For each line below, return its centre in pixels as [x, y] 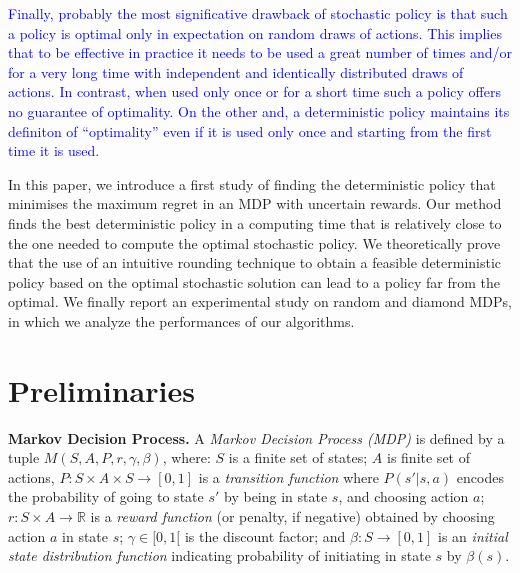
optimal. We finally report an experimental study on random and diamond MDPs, [260, 301]
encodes [480, 476]
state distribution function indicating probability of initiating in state [219, 555]
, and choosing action [403, 496]
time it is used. [54, 150]
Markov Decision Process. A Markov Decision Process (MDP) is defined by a [256, 437]
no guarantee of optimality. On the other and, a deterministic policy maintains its [259, 110]
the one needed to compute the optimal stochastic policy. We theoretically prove [254, 242]
